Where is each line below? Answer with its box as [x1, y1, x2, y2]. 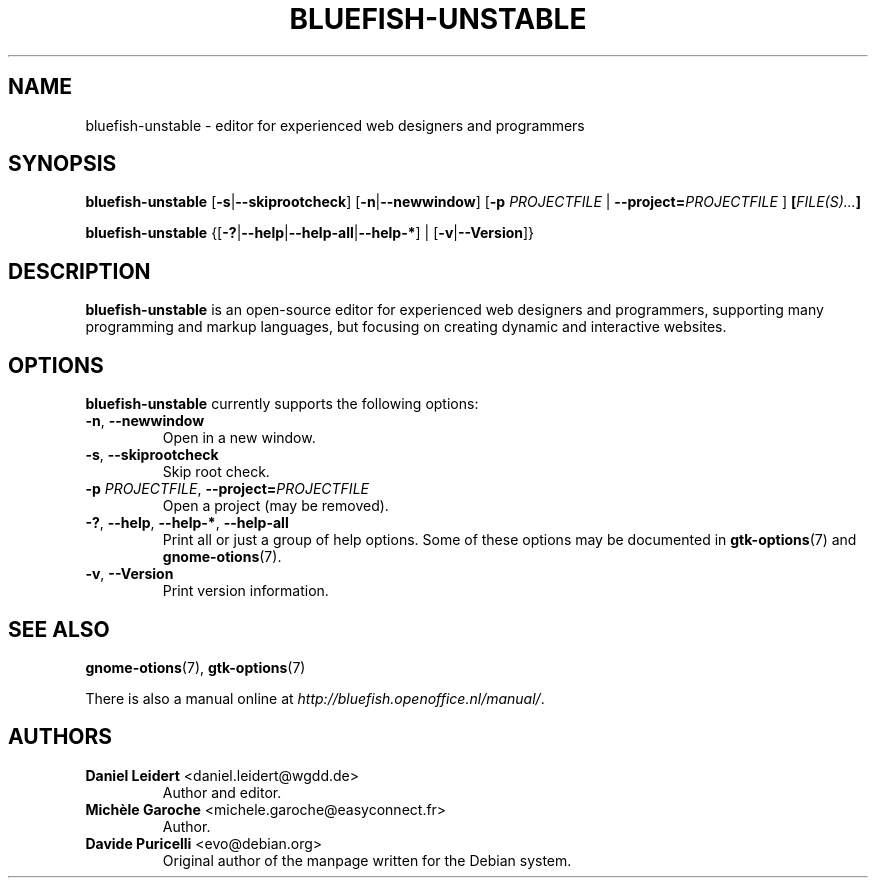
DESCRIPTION [8, 258, 151, 284]
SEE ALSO [8, 616, 110, 642]
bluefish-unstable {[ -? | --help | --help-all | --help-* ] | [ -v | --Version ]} [85, 224, 535, 242]
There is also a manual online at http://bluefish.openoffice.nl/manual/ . [85, 689, 545, 707]
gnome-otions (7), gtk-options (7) [85, 658, 306, 676]
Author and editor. [162, 783, 282, 801]
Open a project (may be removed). [162, 497, 389, 515]
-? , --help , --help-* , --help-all [85, 514, 289, 532]
